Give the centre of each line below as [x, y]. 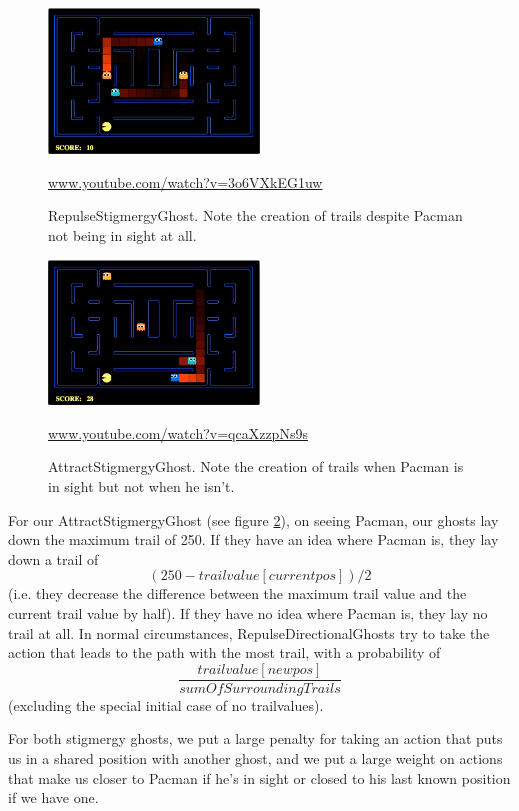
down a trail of [53, 558]
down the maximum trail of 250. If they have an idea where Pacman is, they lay [253, 539]
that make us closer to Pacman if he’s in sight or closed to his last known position [259, 777]
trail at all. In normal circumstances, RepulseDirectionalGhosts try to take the [249, 632]
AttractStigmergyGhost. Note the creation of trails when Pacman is [256, 466]
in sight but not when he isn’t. [141, 486]
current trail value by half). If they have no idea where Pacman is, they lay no [248, 613]
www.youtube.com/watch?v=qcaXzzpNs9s [178, 432]
